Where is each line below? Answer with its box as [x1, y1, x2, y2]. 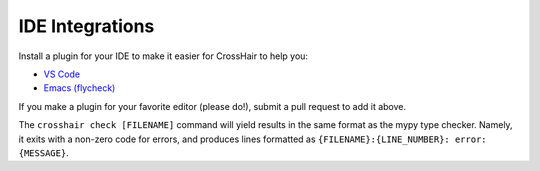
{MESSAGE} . [18, 146, 69, 159]
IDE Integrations [18, 15, 155, 37]
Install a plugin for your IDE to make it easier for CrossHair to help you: [18, 50, 309, 62]
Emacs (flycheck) [43, 82, 116, 94]
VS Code [43, 68, 80, 80]
